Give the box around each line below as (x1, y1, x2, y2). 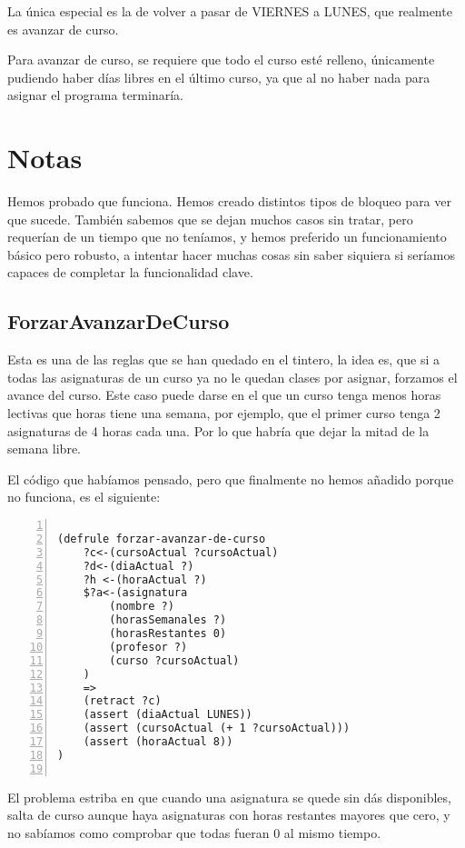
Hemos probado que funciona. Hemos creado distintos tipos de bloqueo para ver (7, 192, 451, 211)
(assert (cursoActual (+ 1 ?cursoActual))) (83, 722, 351, 735)
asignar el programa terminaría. (7, 85, 183, 105)
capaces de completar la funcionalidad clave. (7, 263, 253, 282)
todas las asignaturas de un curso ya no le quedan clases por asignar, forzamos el (7, 367, 458, 386)
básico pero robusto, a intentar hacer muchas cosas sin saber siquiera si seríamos (7, 244, 456, 264)
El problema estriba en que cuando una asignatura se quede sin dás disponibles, (7, 787, 451, 806)
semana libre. (7, 439, 82, 458)
